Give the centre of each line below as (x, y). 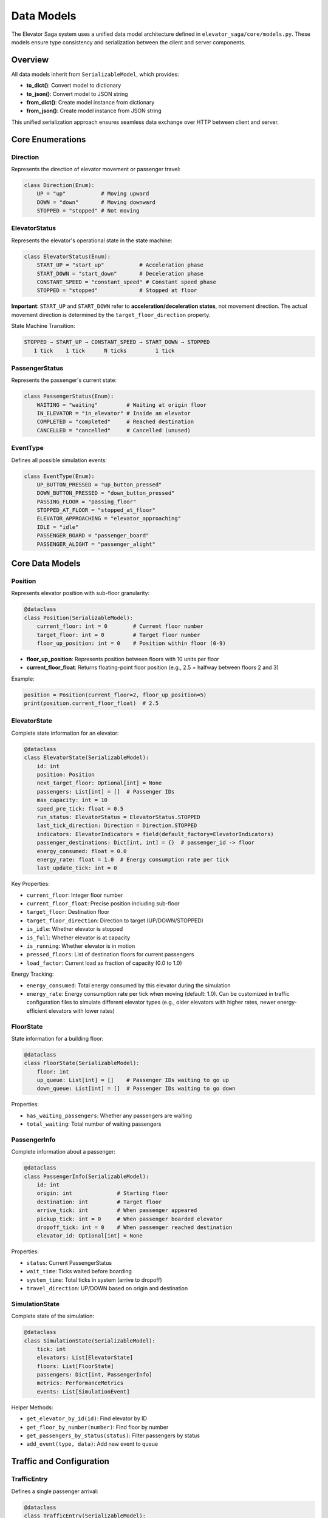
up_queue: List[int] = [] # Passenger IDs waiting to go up (133, 1080)
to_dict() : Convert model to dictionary (74, 86)
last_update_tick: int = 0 (77, 868)
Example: (23, 679)
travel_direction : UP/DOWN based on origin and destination (107, 1288)
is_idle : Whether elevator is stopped (75, 929)
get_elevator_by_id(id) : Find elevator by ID (87, 1418)
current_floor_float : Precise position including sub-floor (103, 904)
